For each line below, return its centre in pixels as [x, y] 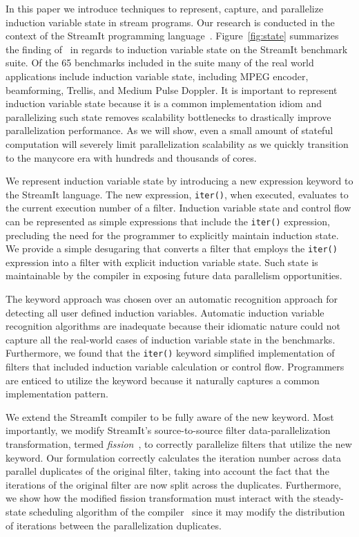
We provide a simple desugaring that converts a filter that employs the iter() [172, 248]
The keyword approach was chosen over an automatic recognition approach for [172, 299]
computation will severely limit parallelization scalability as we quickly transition [177, 143]
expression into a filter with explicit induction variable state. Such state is [162, 262]
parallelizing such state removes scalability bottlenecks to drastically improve [168, 116]
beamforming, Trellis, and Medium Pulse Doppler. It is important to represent [172, 89]
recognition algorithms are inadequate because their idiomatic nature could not [173, 326]
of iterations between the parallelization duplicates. [114, 525]
